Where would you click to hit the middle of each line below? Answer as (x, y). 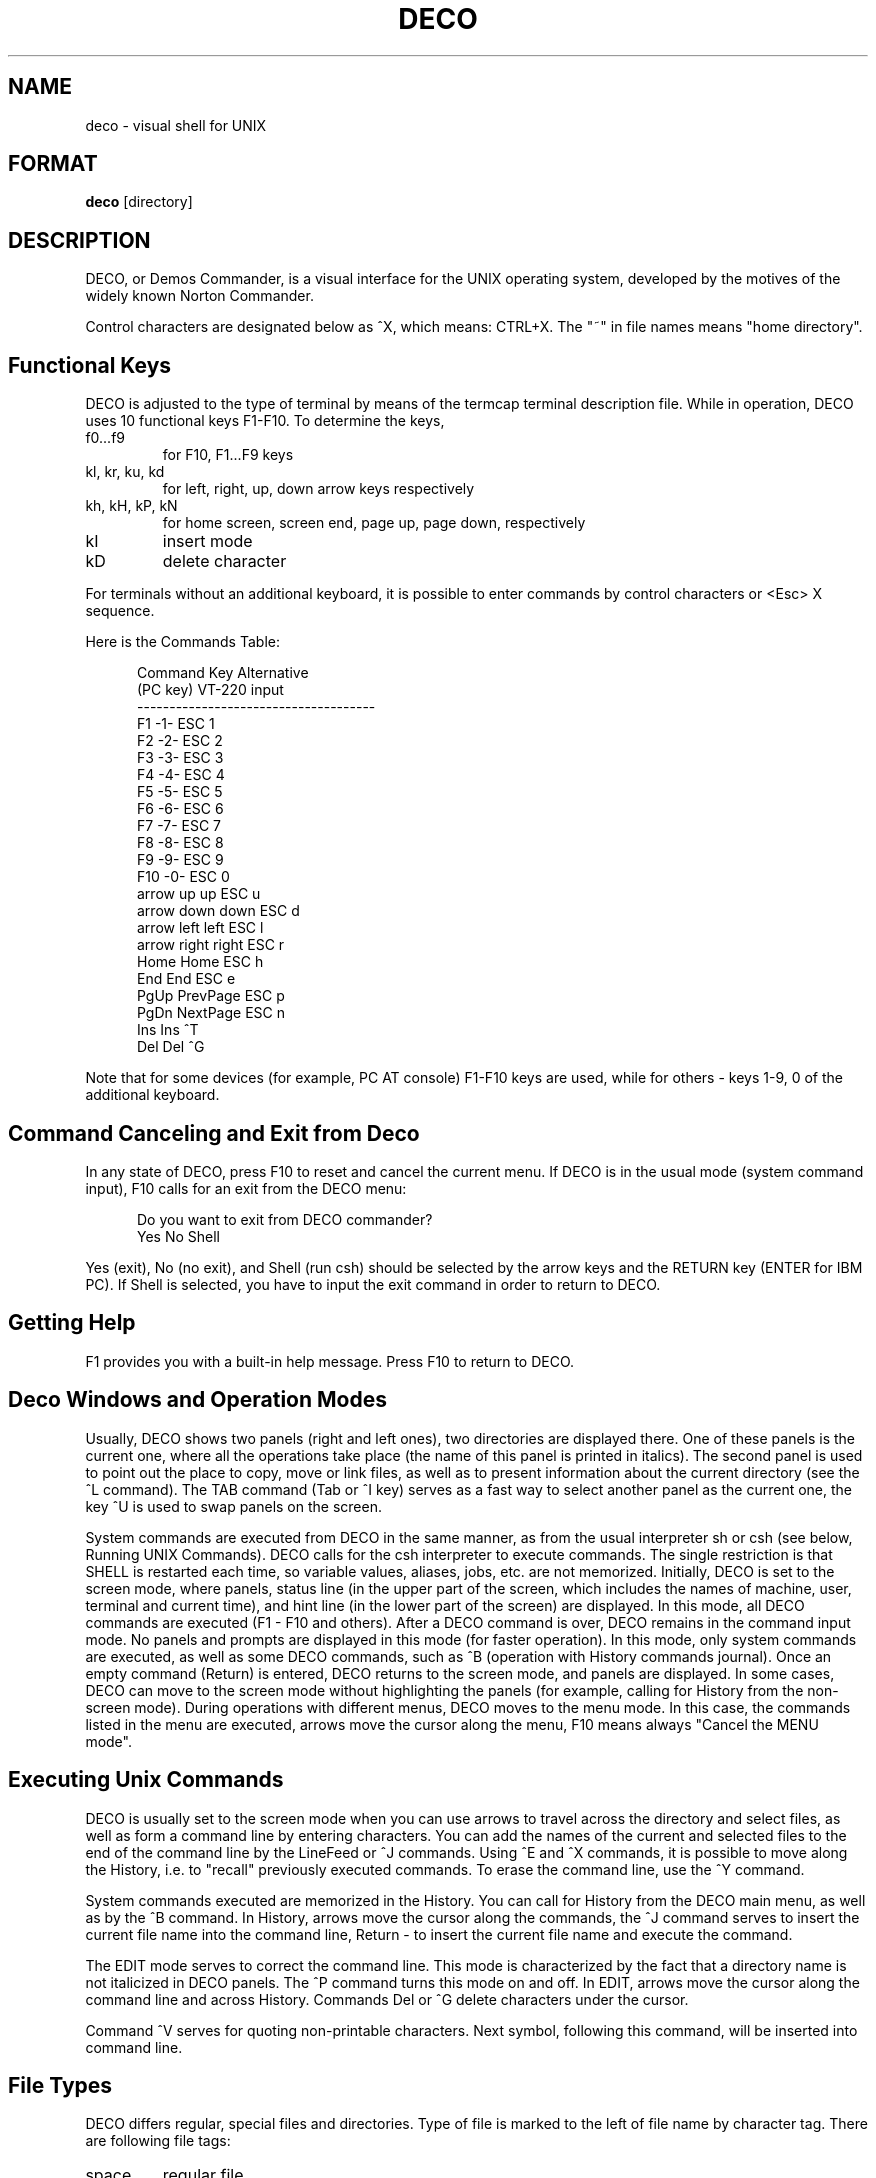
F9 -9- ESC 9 (180, 860)
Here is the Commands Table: (182, 642)
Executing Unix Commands (146, 1780)
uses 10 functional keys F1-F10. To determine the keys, (265, 421)
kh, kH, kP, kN (131, 506)
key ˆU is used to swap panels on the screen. (233, 1506)
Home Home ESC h (200, 962)
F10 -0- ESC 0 (183, 877)
